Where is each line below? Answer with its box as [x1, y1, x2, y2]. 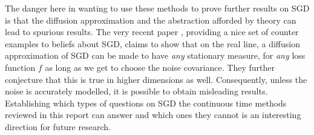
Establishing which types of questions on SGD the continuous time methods [5, 96, 287, 109]
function [5, 61, 36, 73]
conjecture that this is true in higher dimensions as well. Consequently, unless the [5, 73, 307, 85]
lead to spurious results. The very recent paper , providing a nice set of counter [5, 25, 299, 38]
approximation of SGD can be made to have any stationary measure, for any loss [5, 49, 306, 62]
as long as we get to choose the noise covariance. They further [45, 61, 275, 73]
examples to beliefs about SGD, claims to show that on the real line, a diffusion [5, 37, 300, 50]
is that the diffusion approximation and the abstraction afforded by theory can [5, 13, 296, 26]
